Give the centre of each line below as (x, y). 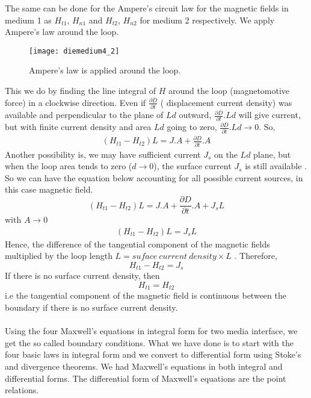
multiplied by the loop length (59, 256)
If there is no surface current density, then (82, 275)
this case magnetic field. (49, 189)
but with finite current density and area (78, 127)
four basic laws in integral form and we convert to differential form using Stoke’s (153, 354)
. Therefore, (256, 256)
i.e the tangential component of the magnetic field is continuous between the (146, 295)
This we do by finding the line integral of (80, 91)
